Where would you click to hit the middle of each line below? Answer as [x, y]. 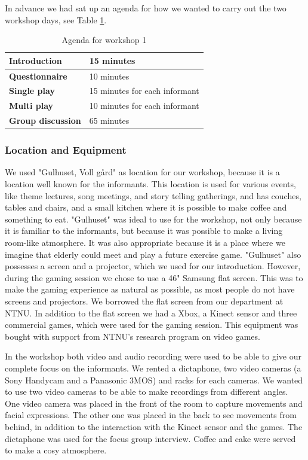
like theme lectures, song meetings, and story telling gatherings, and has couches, [153, 195]
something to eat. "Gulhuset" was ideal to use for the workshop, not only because [153, 219]
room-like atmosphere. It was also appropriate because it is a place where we [145, 243]
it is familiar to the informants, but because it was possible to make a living [144, 231]
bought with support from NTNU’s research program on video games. [133, 336]
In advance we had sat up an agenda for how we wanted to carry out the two [146, 8]
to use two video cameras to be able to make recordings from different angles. [147, 392]
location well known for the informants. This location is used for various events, [150, 184]
